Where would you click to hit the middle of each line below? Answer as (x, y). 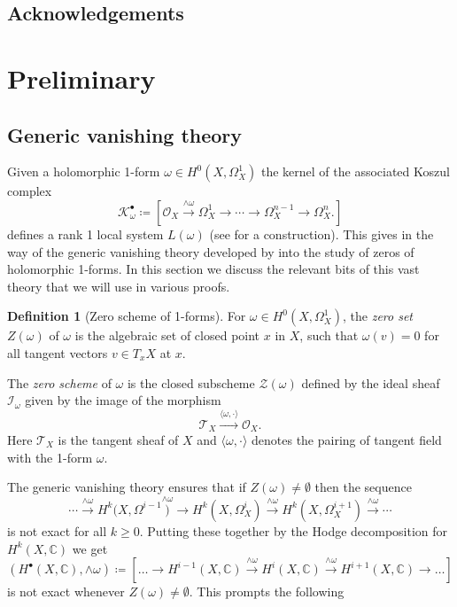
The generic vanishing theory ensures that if (127, 487)
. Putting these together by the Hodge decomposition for (294, 530)
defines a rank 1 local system (85, 233)
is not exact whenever (66, 591)
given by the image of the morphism (123, 400)
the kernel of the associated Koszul (355, 171)
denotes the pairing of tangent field (347, 439)
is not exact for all (57, 530)
